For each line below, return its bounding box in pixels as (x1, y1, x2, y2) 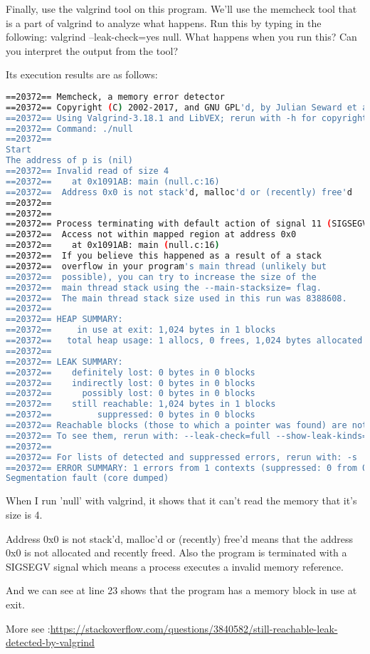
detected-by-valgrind (6, 635, 95, 650)
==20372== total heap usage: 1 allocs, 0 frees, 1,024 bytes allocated (6, 336, 363, 346)
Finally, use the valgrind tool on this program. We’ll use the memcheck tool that (6, 1, 357, 16)
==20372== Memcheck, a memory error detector (6, 91, 225, 102)
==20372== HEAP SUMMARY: (6, 314, 123, 325)
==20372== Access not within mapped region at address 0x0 (6, 229, 297, 240)
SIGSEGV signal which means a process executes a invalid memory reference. (6, 559, 344, 573)
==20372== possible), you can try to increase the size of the (6, 271, 317, 282)
